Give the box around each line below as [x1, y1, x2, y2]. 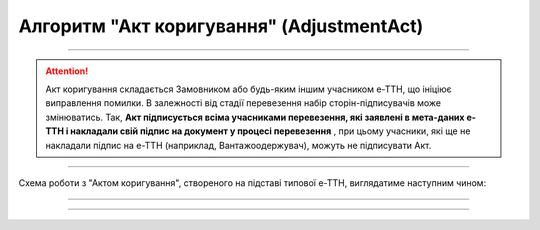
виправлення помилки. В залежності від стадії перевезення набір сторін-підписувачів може [45, 97, 442, 109]
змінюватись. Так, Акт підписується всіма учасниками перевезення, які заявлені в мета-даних [45, 111, 465, 123]
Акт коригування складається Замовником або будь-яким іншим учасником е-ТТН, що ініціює [45, 83, 452, 95]
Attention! [45, 65, 89, 77]
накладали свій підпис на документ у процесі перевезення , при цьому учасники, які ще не [70, 125, 471, 137]
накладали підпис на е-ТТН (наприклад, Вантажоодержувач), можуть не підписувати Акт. [45, 139, 432, 151]
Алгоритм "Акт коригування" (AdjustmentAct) [18, 15, 424, 37]
